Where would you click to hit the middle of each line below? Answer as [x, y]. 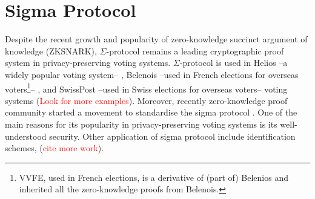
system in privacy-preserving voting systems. [88, 63]
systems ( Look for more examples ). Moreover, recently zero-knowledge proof [146, 100]
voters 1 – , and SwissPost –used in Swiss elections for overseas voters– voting [146, 88]
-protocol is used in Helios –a [234, 63]
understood [26, 136]
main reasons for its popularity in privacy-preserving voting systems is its [141, 124]
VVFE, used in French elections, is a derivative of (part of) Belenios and [154, 177]
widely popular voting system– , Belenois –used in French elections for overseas [152, 74]
